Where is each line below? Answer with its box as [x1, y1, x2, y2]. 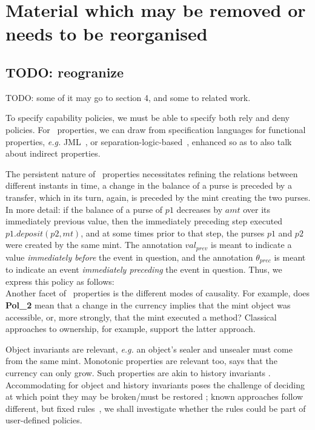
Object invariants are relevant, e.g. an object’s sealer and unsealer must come [5, 342, 293, 355]
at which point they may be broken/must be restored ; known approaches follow [5, 390, 303, 403]
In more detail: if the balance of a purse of [5, 203, 163, 215]
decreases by [176, 203, 223, 215]
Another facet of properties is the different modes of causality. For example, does [5, 287, 310, 299]
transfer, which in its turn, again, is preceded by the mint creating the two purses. [5, 191, 311, 203]
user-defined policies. [5, 414, 82, 426]
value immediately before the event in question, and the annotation [5, 250, 253, 263]
